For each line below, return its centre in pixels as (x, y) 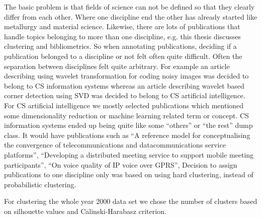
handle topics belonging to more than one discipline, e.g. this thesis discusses (122, 36)
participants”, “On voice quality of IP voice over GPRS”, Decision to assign (121, 164)
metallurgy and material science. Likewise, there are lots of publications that (122, 26)
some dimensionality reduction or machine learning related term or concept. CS (126, 115)
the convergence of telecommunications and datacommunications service (115, 145)
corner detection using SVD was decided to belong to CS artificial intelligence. (125, 95)
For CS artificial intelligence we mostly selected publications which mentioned (124, 105)
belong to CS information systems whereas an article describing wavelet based (124, 85)
